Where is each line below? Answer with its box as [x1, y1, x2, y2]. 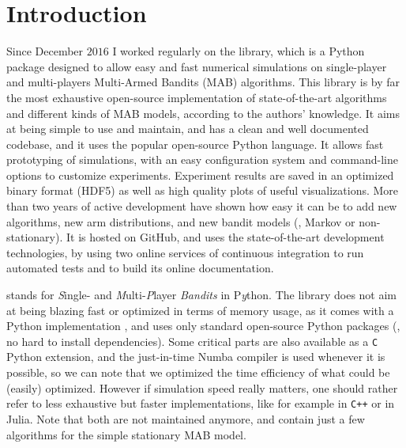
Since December [6, 43, 84, 59]
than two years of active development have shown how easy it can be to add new [6, 198, 397, 215]
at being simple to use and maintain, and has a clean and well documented [6, 120, 369, 137]
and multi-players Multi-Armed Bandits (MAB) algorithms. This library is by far [6, 74, 400, 90]
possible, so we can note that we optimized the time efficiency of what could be [6, 364, 390, 381]
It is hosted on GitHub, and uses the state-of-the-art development [66, 229, 385, 245]
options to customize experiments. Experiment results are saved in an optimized [6, 166, 394, 183]
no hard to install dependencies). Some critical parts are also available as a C [6, 332, 378, 349]
